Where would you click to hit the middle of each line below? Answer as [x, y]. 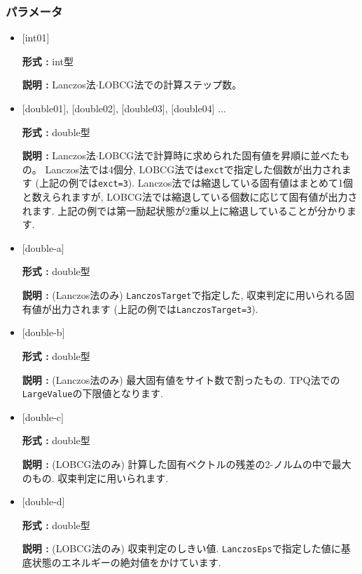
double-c [43, 416]
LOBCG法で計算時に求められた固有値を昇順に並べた [219, 155]
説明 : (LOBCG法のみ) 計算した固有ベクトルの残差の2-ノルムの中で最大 [187, 464]
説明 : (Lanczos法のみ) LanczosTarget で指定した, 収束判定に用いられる [183, 295]
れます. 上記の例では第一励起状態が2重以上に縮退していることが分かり [184, 210]
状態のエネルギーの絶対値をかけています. [126, 562]
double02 [94, 108]
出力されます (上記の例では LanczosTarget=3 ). [155, 308]
